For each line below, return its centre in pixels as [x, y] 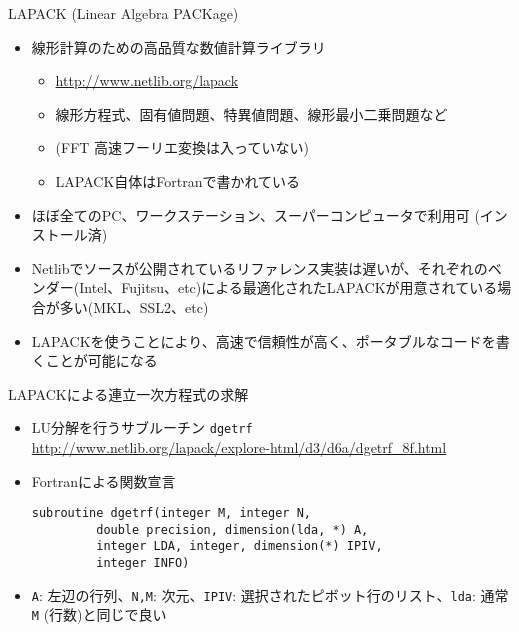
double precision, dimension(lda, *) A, [232, 529]
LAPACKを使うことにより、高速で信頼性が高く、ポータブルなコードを [263, 340]
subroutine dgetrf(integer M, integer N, [171, 513]
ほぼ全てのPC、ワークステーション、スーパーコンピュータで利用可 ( [255, 214]
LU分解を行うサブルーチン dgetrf [142, 427]
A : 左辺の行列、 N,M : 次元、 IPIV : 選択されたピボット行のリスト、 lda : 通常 [270, 594]
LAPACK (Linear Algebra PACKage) [123, 13]
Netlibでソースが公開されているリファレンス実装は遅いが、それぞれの [259, 267]
